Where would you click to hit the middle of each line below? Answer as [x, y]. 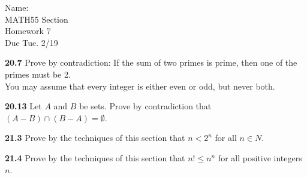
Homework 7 [28, 31]
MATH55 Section [37, 19]
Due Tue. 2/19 [31, 42]
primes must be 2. [38, 74]
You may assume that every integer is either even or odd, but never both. [140, 86]
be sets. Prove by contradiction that [145, 106]
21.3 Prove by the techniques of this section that [95, 138]
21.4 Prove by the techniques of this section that [95, 157]
